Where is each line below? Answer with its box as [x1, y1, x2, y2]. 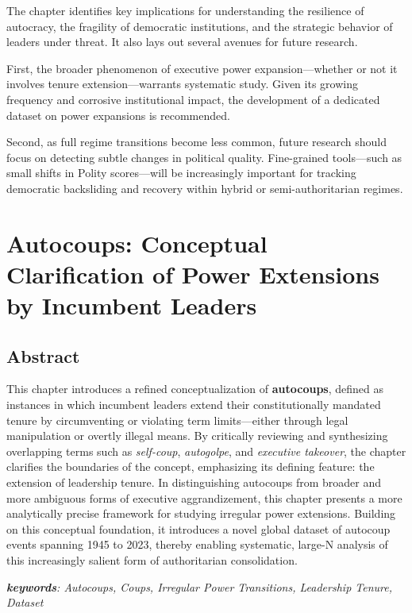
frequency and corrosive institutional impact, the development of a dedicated [6, 91, 380, 107]
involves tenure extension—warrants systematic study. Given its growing [6, 75, 358, 92]
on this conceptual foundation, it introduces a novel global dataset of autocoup [6, 520, 391, 537]
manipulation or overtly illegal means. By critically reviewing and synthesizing [6, 427, 388, 444]
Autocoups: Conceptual [6, 226, 268, 259]
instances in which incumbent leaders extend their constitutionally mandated [6, 396, 381, 413]
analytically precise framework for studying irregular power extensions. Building [6, 505, 396, 522]
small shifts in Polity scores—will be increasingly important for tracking [6, 164, 356, 181]
